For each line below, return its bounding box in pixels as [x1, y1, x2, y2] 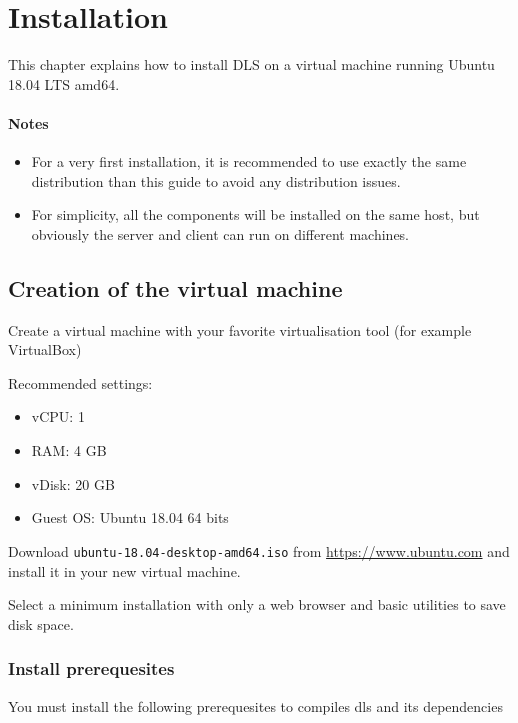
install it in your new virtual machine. [8, 560, 241, 581]
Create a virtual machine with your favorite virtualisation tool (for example [8, 319, 472, 340]
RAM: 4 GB [31, 440, 107, 461]
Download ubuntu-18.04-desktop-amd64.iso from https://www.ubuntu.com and [8, 540, 510, 561]
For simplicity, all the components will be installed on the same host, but [31, 204, 480, 225]
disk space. [8, 613, 74, 634]
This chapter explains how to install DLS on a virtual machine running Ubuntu [8, 54, 495, 75]
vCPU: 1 [31, 406, 85, 427]
